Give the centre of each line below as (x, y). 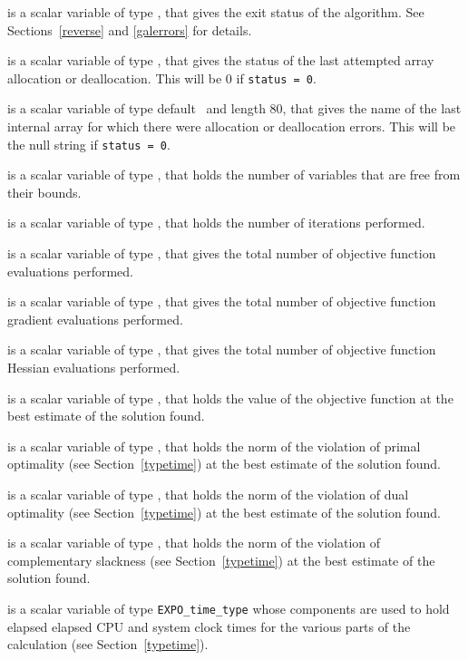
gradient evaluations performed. (95, 319)
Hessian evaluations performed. (94, 368)
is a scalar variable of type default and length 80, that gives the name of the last (234, 108)
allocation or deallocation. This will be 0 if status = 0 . (162, 78)
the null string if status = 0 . (89, 144)
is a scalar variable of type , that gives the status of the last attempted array (221, 60)
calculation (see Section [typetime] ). (108, 644)
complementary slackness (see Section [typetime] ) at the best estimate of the (221, 560)
